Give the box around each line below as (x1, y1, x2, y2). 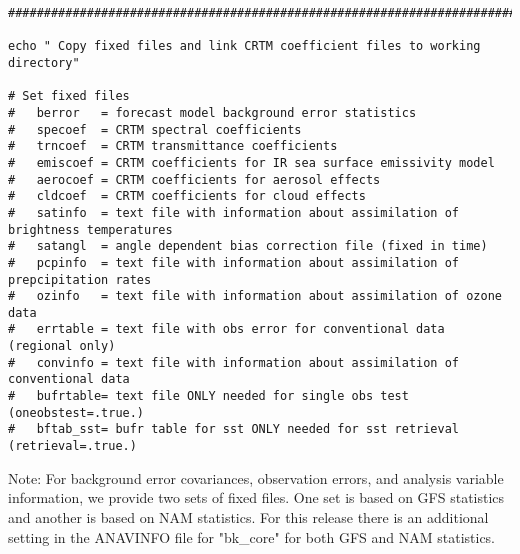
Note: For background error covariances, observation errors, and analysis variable (8, 467, 504, 488)
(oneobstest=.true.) (8, 405, 145, 420)
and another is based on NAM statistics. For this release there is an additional (8, 506, 489, 527)
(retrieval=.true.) (8, 439, 137, 454)
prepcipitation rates (8, 272, 152, 287)
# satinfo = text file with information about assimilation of (8, 205, 460, 220)
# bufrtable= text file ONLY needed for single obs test (8, 389, 409, 404)
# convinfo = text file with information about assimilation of (8, 355, 460, 370)
